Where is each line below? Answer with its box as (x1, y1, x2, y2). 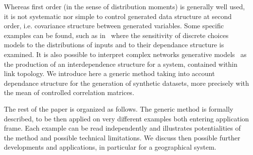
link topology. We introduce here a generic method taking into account (4, 68, 215, 78)
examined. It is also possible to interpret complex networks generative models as (4, 49, 247, 59)
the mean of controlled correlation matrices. (4, 87, 134, 97)
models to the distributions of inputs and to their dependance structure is (4, 39, 224, 50)
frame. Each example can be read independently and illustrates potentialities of (4, 123, 241, 133)
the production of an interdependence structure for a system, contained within (4, 58, 237, 69)
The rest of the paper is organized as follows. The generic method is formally (4, 103, 234, 114)
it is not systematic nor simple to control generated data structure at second (4, 11, 232, 21)
